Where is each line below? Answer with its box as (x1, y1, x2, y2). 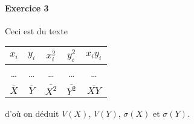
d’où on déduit (5, 107, 59, 119)
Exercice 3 (5, 1, 49, 14)
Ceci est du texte (5, 24, 68, 37)
